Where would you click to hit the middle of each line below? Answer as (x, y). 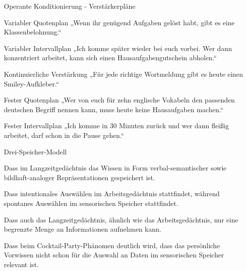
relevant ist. (21, 264)
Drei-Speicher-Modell (35, 151)
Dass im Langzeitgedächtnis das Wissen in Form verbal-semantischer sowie (115, 168)
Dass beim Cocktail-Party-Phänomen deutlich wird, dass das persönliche (112, 245)
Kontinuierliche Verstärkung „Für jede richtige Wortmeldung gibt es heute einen (123, 74)
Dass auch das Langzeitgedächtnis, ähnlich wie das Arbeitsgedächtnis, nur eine (121, 219)
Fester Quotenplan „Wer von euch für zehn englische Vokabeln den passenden (119, 100)
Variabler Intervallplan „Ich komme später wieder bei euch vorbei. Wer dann (118, 48)
